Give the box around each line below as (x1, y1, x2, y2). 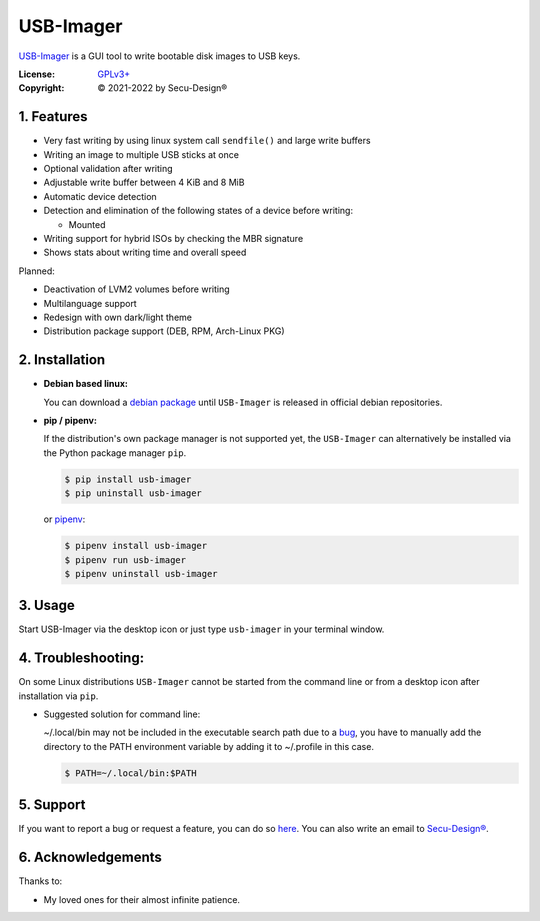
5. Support (18, 796, 86, 814)
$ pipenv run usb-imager (64, 554, 187, 565)
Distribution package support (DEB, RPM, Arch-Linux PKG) (43, 325, 285, 337)
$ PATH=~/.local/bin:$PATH (64, 767, 197, 779)
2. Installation (18, 351, 106, 369)
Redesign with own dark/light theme (43, 311, 192, 323)
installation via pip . (18, 690, 99, 702)
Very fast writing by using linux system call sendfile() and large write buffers (43, 135, 371, 147)
